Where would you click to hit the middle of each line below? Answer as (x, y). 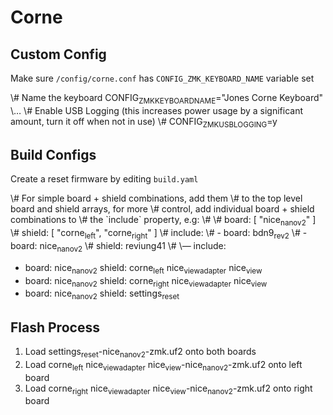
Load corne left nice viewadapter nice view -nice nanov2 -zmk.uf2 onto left (163, 365)
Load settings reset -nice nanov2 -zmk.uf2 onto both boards (140, 353)
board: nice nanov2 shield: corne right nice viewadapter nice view (146, 281)
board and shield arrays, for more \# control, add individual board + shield (162, 209)
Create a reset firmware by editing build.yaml (104, 179)
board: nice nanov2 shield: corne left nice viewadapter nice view (143, 268)
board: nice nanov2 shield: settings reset (102, 294)
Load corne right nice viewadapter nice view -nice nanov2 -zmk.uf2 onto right (168, 389)
